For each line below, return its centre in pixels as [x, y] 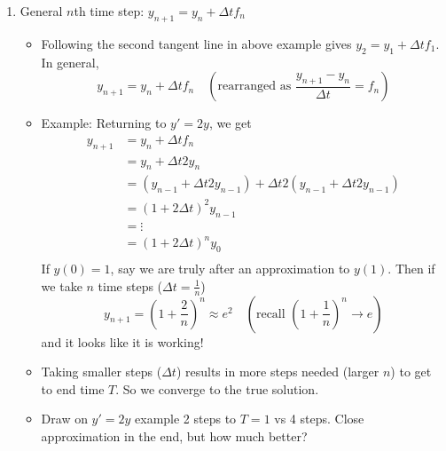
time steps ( [130, 285]
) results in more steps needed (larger [278, 372]
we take [62, 285]
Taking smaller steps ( [102, 372]
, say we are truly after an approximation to [230, 269]
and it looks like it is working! [122, 341]
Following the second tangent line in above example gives [196, 43]
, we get [230, 123]
